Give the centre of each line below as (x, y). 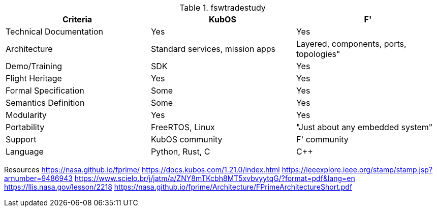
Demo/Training (34, 66)
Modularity (26, 115)
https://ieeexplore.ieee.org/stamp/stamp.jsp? (357, 170)
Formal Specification (45, 91)
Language (25, 152)
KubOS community (186, 139)
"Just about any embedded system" (364, 127)
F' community (322, 139)
